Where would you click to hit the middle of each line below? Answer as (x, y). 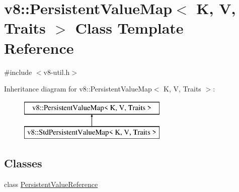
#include (18, 72)
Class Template (129, 28)
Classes (23, 163)
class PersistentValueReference (51, 184)
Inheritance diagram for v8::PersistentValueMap (78, 89)
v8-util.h (57, 72)
